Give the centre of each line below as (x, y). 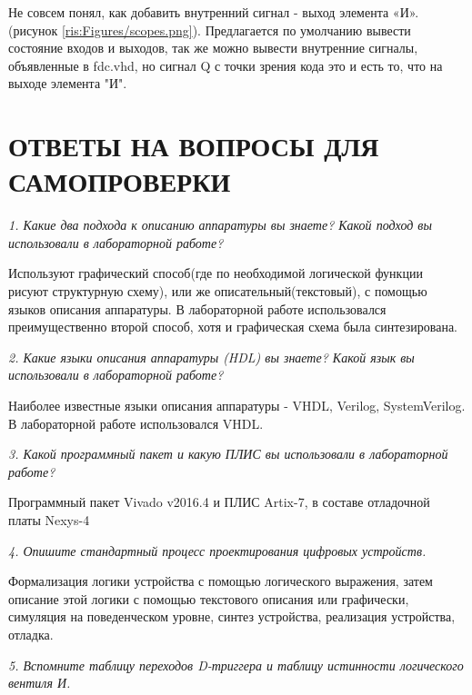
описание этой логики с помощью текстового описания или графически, (209, 598)
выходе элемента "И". (68, 83)
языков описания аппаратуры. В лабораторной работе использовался (197, 308)
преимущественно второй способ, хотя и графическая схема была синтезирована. (233, 327)
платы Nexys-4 (49, 520)
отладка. (31, 634)
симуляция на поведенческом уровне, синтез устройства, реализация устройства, (232, 616)
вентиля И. (40, 683)
